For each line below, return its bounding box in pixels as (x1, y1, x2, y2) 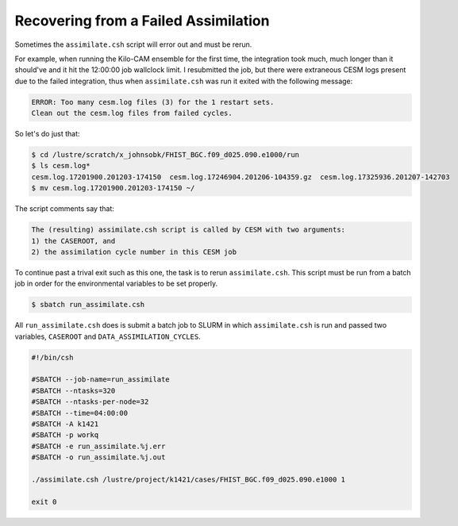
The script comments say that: (14, 204, 114, 213)
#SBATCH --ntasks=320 (31, 386, 116, 395)
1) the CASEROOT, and (31, 236, 116, 245)
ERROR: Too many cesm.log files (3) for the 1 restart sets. (31, 98, 275, 106)
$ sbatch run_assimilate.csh (31, 300, 145, 309)
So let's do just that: (14, 129, 80, 139)
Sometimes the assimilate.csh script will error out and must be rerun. (14, 40, 252, 49)
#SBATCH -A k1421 (31, 420, 99, 428)
